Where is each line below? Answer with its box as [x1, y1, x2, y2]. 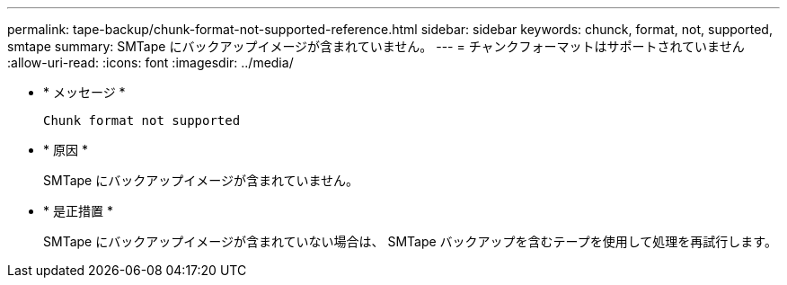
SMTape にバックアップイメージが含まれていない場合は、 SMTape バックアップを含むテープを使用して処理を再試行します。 [43, 234, 777, 249]
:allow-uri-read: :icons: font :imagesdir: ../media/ [7, 55, 294, 70]
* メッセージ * [43, 85, 126, 100]
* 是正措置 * [43, 203, 113, 218]
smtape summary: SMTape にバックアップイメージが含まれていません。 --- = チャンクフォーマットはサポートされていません [7, 39, 745, 54]
